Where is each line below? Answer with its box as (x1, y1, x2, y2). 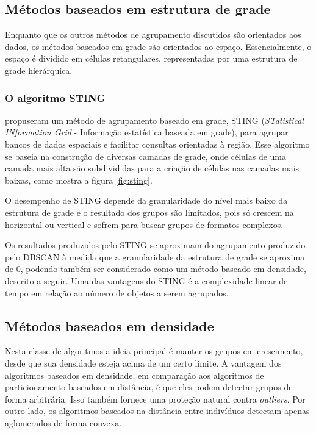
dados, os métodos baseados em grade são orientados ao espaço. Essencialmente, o (5, 40, 312, 52)
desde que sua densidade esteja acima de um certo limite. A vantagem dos (5, 356, 282, 369)
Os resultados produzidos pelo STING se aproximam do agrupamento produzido (5, 238, 306, 251)
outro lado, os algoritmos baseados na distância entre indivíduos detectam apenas (5, 404, 310, 417)
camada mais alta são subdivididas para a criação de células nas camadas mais (5, 162, 300, 174)
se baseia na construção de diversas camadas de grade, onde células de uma (5, 149, 287, 162)
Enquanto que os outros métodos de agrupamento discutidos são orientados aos (5, 28, 301, 41)
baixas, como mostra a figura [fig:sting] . (5, 173, 153, 186)
